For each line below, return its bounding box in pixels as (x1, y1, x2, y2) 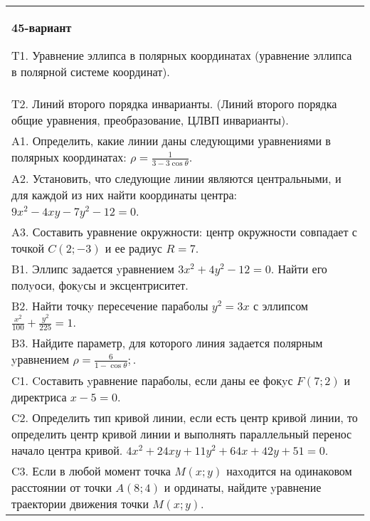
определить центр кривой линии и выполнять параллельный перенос (11, 425, 352, 442)
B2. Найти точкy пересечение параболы (11, 297, 208, 314)
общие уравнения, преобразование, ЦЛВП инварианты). (11, 112, 289, 128)
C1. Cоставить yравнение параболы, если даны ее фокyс (11, 372, 293, 389)
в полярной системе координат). (11, 63, 170, 80)
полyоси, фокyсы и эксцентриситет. (11, 276, 189, 293)
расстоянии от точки (11, 478, 112, 495)
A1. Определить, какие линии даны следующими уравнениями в (11, 132, 331, 149)
